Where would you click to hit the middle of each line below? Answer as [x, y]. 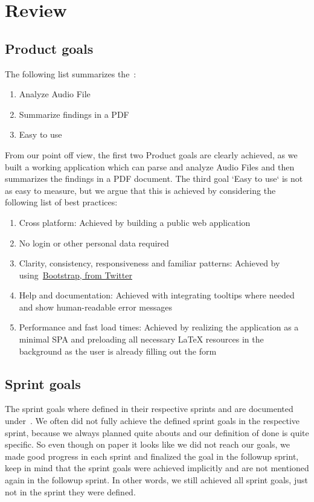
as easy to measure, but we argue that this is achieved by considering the [140, 190]
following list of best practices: [61, 202]
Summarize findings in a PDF [74, 114]
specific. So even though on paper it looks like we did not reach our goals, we [148, 444]
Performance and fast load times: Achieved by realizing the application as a [159, 327]
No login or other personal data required [94, 243]
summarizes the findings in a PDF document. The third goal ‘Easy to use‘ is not [154, 179]
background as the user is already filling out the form [118, 351]
